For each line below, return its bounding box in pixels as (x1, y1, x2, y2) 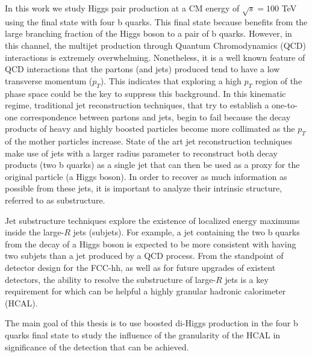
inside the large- (5, 226, 64, 238)
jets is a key (225, 273, 269, 285)
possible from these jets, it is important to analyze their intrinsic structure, (5, 182, 282, 194)
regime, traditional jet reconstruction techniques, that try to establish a (5, 99, 269, 111)
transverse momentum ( (5, 74, 93, 87)
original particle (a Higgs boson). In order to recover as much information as (5, 170, 287, 182)
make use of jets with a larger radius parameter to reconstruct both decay (5, 146, 278, 159)
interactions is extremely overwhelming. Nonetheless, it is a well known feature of (5, 51, 305, 63)
